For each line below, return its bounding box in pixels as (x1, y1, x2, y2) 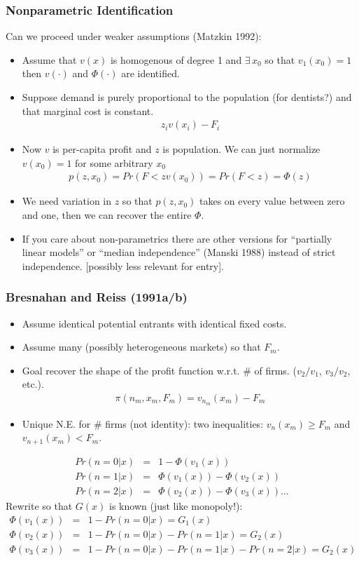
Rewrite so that (6, 499, 73, 513)
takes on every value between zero (199, 194, 345, 208)
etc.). (22, 377, 44, 391)
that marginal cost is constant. (22, 103, 154, 118)
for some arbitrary (75, 155, 153, 170)
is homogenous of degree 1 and (110, 52, 242, 67)
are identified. (121, 66, 180, 81)
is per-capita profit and (52, 142, 152, 156)
